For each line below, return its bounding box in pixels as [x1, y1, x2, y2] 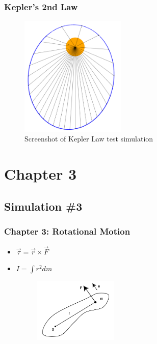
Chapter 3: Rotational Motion [4, 225, 130, 238]
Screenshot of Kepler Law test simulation [24, 133, 153, 144]
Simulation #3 [4, 198, 83, 214]
